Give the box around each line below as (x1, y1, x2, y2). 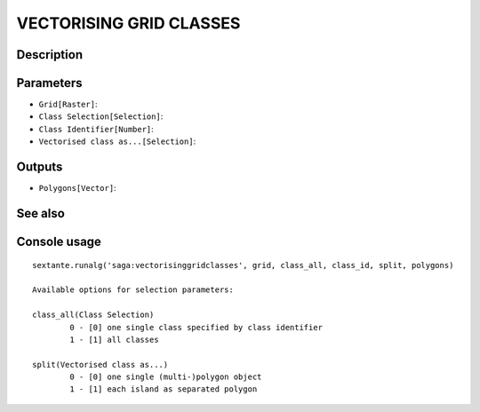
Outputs (16, 160, 63, 175)
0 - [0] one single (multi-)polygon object (69, 372, 262, 382)
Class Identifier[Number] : (38, 123, 155, 134)
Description (16, 47, 84, 62)
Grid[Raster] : (38, 99, 98, 110)
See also (16, 205, 66, 221)
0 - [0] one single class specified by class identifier (69, 322, 324, 332)
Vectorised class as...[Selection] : (38, 136, 196, 147)
